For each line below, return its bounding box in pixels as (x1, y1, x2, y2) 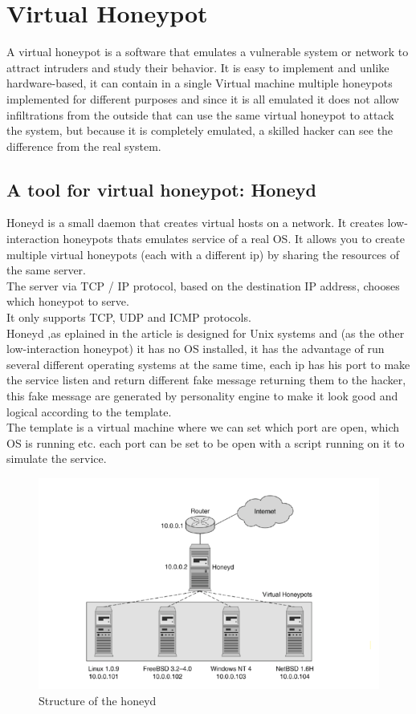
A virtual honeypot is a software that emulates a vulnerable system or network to (6, 43, 409, 60)
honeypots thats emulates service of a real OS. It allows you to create (63, 230, 405, 247)
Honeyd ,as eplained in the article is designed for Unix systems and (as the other (6, 324, 405, 341)
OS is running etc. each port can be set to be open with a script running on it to (6, 434, 405, 451)
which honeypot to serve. (6, 293, 129, 310)
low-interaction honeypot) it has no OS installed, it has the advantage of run (6, 340, 385, 357)
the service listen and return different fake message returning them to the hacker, (6, 371, 406, 388)
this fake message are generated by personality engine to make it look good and (6, 387, 398, 404)
